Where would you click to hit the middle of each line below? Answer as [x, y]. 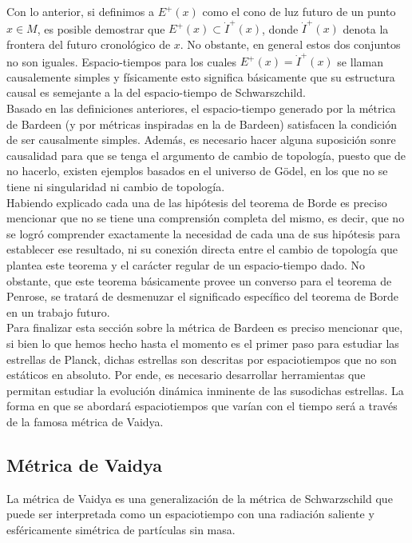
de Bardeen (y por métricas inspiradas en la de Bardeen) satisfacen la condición [202, 124]
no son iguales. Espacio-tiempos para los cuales [122, 61]
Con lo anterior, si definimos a [80, 11]
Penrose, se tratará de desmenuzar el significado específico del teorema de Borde [202, 296]
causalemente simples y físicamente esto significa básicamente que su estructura [201, 76]
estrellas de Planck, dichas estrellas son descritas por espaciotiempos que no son [202, 359]
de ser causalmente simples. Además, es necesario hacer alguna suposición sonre [201, 140]
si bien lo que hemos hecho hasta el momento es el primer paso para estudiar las [203, 343]
